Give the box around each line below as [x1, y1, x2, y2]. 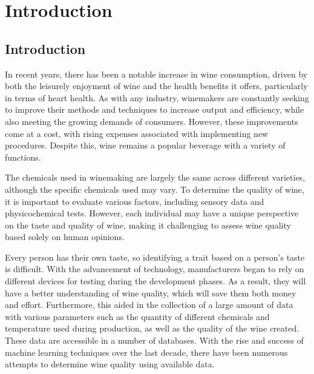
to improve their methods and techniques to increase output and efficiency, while [5, 103, 304, 116]
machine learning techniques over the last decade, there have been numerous [5, 346, 288, 358]
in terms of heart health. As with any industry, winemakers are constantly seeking [5, 91, 309, 104]
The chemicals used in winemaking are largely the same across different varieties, [5, 171, 306, 184]
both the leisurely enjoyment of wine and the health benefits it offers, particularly [5, 79, 308, 92]
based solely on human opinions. [5, 230, 125, 243]
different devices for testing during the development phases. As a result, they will [5, 275, 306, 287]
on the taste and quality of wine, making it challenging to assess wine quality [5, 218, 291, 231]
